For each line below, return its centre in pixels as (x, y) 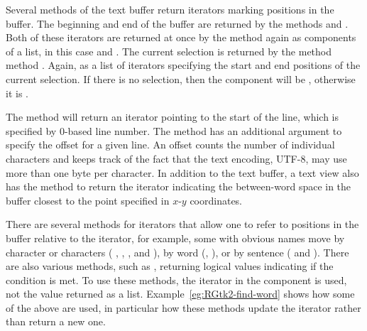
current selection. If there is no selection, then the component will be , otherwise (181, 78)
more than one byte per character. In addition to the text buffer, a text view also (182, 172)
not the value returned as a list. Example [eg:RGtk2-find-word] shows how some (180, 294)
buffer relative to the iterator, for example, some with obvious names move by (175, 238)
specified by (31, 130)
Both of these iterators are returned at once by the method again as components (181, 37)
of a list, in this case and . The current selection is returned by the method (169, 51)
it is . (17, 93)
